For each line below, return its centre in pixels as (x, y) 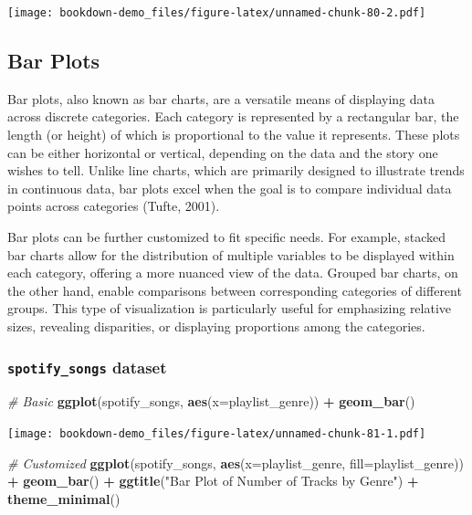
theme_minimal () (64, 498)
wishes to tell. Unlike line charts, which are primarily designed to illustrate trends (236, 170)
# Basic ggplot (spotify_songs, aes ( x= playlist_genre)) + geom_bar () (211, 401)
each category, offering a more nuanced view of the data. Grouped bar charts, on (233, 273)
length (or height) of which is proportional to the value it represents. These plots (234, 135)
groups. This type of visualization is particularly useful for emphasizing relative (230, 308)
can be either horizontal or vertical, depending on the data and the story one (223, 152)
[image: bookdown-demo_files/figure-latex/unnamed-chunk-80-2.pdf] (217, 13)
